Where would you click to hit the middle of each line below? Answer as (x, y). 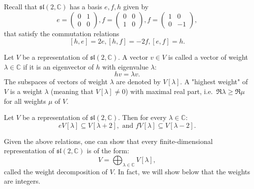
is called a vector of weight (208, 57)
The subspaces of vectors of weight (56, 82)
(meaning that (72, 91)
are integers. (22, 181)
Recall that (21, 6)
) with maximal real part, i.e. (169, 91)
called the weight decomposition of (56, 171)
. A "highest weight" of (214, 82)
